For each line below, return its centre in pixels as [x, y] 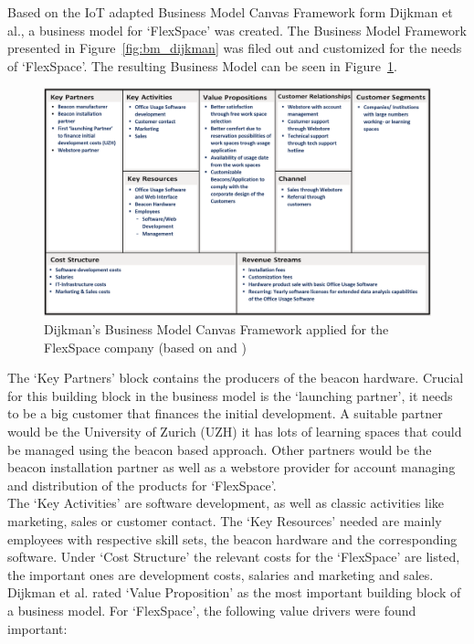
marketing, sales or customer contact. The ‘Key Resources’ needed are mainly [225, 521]
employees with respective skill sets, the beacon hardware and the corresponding [232, 538]
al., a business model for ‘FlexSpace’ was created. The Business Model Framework [237, 30]
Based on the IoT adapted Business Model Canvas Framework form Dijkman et [230, 12]
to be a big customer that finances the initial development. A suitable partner [225, 413]
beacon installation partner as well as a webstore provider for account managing [232, 467]
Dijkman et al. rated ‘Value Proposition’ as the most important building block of [234, 592]
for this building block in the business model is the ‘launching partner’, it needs [230, 395]
